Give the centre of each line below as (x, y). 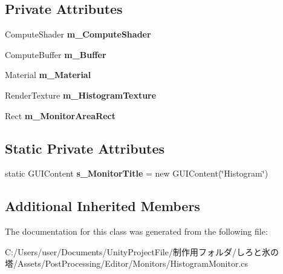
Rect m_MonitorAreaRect (60, 115)
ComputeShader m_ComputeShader (78, 34)
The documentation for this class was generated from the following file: (136, 231)
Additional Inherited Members (102, 206)
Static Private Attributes (85, 148)
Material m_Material (48, 75)
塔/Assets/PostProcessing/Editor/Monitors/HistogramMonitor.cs (127, 263)
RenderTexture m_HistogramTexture (81, 95)
